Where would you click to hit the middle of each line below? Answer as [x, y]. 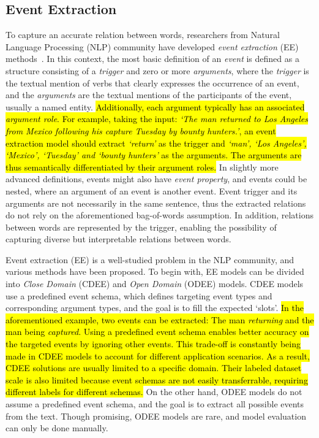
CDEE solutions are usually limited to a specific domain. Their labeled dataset [154, 368]
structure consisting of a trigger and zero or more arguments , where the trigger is [157, 70]
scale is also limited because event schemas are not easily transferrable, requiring [157, 379]
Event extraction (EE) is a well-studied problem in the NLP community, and [150, 259]
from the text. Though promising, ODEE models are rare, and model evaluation [156, 416]
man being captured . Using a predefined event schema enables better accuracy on [157, 332]
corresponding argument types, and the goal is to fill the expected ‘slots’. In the [155, 308]
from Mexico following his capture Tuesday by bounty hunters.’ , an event [141, 130]
